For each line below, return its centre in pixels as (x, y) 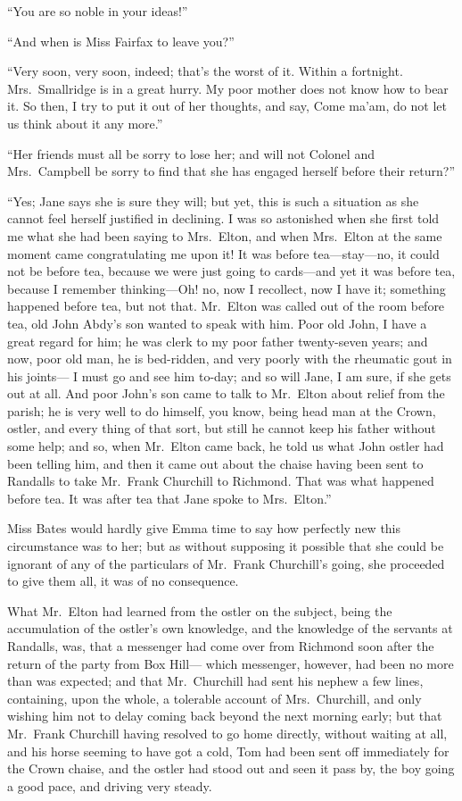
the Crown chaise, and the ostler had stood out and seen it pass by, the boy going (231, 768)
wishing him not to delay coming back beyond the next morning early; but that (225, 716)
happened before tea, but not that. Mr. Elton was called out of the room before (226, 306)
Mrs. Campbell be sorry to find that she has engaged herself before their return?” (231, 171)
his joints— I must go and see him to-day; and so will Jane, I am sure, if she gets (229, 375)
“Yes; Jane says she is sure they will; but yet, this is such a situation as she (213, 200)
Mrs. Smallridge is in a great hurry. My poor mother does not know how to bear (228, 88)
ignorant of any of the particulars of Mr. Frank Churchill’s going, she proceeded (226, 563)
